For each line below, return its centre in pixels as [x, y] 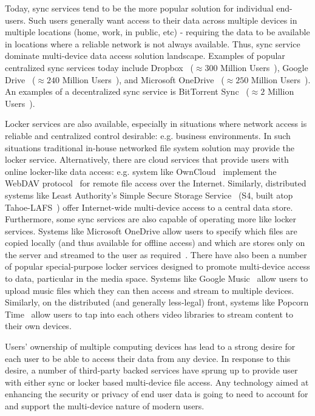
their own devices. [38, 326]
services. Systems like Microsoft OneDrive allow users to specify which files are [151, 230]
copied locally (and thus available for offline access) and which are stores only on [155, 243]
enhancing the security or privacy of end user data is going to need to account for [157, 394]
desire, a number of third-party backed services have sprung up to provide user [151, 370]
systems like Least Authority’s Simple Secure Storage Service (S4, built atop [149, 195]
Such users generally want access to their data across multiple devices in [163, 20]
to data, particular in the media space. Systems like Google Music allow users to [157, 278]
